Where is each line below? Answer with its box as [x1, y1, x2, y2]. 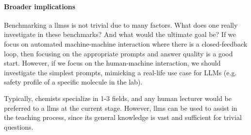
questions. [4, 121, 33, 132]
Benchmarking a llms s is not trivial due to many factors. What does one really [4, 19, 238, 30]
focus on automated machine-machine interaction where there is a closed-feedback [4, 38, 248, 49]
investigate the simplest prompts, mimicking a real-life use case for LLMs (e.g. [4, 67, 237, 77]
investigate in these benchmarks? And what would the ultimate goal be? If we [4, 29, 236, 39]
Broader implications [4, 1, 76, 11]
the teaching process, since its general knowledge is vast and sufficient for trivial [4, 112, 242, 122]
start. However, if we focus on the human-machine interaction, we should [4, 58, 221, 68]
